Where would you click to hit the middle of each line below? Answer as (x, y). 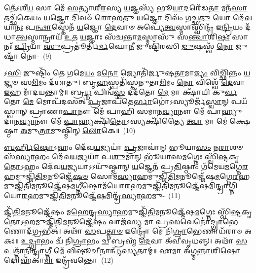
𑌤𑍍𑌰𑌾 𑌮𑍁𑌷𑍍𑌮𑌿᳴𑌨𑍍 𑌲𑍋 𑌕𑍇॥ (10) (87, 130)
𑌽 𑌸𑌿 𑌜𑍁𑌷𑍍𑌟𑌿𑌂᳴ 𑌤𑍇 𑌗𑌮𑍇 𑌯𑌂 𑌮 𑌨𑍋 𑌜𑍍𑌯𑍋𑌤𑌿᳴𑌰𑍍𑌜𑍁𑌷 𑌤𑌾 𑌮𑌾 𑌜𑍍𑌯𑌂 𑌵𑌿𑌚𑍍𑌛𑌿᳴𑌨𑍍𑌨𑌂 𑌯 (127, 72)
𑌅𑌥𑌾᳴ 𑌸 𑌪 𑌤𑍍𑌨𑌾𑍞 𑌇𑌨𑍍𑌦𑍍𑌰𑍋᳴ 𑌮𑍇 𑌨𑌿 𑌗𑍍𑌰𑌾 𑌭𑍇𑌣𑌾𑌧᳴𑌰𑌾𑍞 (153, 231)
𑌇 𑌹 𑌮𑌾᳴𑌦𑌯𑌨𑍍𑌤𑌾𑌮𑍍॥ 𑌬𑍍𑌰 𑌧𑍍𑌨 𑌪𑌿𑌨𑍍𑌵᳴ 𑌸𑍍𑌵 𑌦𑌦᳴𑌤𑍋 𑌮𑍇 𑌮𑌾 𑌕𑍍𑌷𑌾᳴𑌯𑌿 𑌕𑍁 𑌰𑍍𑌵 (121, 91)
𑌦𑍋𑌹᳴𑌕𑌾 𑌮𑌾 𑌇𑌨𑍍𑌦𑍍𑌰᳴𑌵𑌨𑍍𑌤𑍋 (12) (59, 260)
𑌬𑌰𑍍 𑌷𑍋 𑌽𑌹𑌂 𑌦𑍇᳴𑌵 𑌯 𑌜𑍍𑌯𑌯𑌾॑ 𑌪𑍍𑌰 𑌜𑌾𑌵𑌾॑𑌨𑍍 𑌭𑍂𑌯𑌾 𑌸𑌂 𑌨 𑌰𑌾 (117, 147)
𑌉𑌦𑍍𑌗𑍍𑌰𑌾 (31, 241)
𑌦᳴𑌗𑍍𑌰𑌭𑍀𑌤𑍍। (33, 231)
